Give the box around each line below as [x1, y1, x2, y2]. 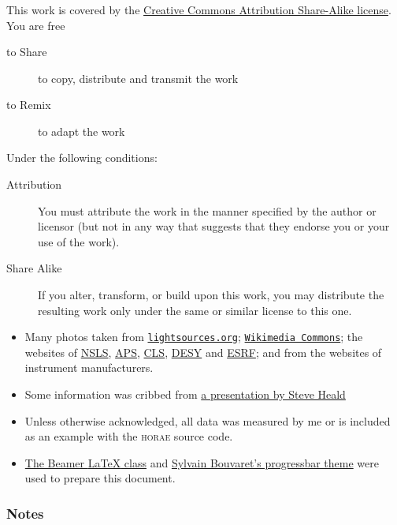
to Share [6, 43, 47, 60]
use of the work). [38, 233, 120, 249]
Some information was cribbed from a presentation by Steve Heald [24, 386, 346, 403]
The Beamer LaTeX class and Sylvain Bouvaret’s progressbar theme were [24, 454, 379, 471]
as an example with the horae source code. [24, 428, 233, 444]
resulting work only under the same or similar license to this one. [38, 302, 352, 318]
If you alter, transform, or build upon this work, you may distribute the [38, 287, 384, 303]
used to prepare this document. [24, 470, 176, 486]
